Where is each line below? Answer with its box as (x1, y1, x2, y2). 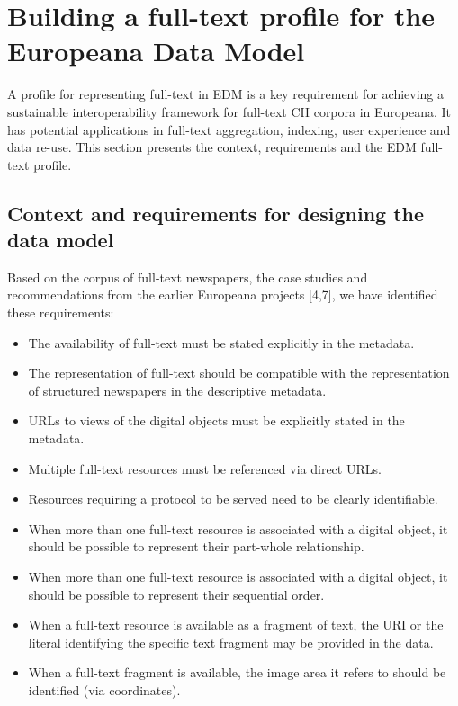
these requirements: (7, 303, 114, 322)
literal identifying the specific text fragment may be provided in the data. (28, 632, 434, 651)
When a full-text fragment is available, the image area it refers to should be (28, 663, 446, 682)
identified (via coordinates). (28, 680, 181, 699)
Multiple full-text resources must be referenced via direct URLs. (28, 459, 382, 478)
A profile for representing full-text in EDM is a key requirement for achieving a (7, 85, 445, 103)
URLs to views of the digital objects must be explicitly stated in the (28, 411, 405, 430)
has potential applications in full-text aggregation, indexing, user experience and (7, 120, 451, 139)
